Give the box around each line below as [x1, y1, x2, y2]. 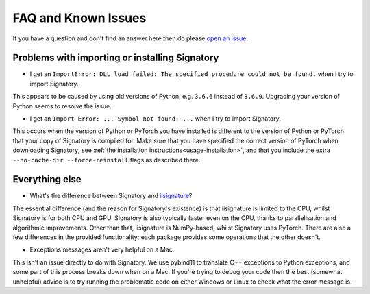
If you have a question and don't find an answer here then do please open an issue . [12, 34, 249, 42]
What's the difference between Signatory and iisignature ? [29, 192, 193, 200]
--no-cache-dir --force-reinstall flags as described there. [12, 156, 201, 164]
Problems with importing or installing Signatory [12, 52, 219, 64]
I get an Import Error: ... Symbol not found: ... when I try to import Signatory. [29, 114, 281, 123]
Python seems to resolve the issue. [12, 101, 112, 110]
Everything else [12, 173, 82, 185]
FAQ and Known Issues [12, 10, 147, 25]
